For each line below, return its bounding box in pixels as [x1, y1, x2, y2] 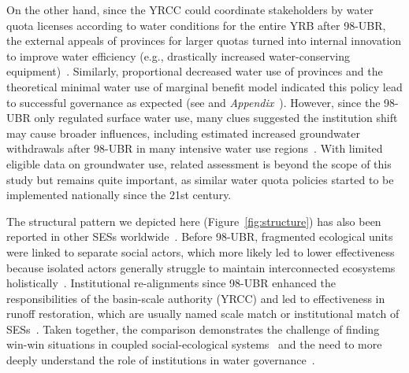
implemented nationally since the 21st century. [6, 186, 232, 203]
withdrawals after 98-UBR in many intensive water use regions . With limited [6, 140, 383, 157]
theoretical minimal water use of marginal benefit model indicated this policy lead [6, 78, 403, 94]
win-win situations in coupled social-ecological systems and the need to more [6, 336, 382, 353]
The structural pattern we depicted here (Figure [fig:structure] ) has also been [6, 212, 381, 229]
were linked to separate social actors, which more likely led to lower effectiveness [6, 243, 395, 260]
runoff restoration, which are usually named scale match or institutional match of [6, 305, 400, 322]
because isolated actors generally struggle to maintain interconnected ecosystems [6, 259, 396, 275]
